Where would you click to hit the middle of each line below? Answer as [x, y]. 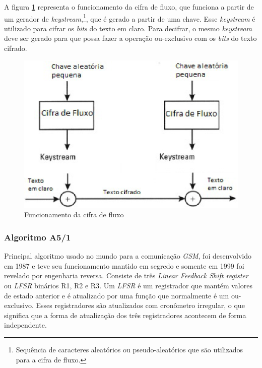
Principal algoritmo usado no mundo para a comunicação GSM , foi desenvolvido [128, 256]
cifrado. [16, 48]
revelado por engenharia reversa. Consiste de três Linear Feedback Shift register [126, 275]
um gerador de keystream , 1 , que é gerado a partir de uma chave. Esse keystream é [130, 18]
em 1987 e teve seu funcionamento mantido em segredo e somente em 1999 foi [124, 265]
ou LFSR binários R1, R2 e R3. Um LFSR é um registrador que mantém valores [128, 286]
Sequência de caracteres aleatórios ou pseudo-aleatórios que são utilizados [129, 349]
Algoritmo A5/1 [38, 237]
